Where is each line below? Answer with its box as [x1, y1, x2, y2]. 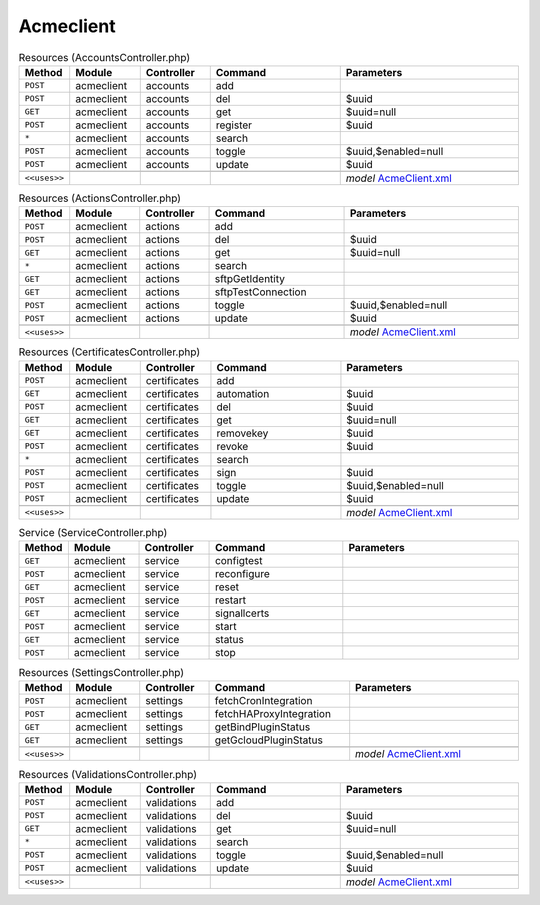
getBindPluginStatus [214, 720, 311, 734]
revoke [216, 439, 249, 453]
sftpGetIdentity [214, 272, 285, 286]
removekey [216, 426, 269, 440]
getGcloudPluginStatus [214, 733, 324, 747]
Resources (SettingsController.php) [18, 666, 185, 680]
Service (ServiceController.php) [18, 525, 168, 539]
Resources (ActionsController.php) [18, 191, 182, 205]
